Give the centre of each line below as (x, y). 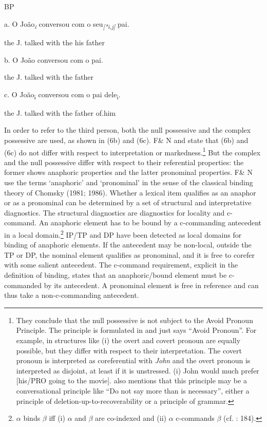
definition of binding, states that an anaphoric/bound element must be (116, 275)
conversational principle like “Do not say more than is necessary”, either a (133, 390)
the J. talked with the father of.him (60, 112)
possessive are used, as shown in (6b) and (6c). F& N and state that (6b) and (126, 140)
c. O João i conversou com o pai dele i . (62, 95)
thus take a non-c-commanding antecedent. (72, 295)
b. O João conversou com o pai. (54, 59)
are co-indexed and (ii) (131, 418)
